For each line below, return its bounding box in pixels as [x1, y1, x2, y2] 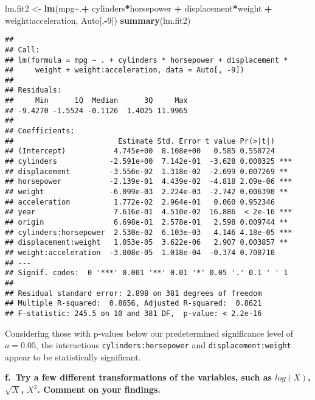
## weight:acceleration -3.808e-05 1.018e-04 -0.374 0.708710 [5, 248, 275, 257]
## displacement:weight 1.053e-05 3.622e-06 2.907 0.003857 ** [5, 238, 288, 247]
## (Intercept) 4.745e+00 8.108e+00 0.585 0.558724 [5, 147, 275, 156]
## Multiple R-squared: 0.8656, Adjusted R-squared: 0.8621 [5, 299, 262, 308]
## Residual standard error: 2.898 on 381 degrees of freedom [5, 289, 262, 298]
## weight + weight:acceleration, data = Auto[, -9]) [5, 66, 244, 75]
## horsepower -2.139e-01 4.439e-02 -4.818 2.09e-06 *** [5, 177, 292, 186]
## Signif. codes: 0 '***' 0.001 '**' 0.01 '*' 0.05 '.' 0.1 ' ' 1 [5, 268, 288, 278]
